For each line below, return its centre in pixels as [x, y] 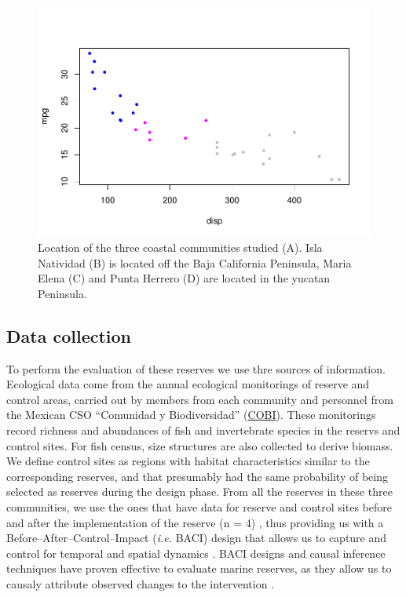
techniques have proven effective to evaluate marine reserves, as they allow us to [199, 568]
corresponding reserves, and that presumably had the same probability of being [197, 476]
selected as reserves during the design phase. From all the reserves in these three [199, 491]
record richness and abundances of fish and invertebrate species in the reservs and [203, 430]
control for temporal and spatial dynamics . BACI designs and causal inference [196, 553]
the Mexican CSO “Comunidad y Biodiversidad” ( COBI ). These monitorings [191, 415]
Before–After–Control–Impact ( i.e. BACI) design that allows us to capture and [197, 538]
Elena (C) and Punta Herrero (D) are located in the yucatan [184, 278]
